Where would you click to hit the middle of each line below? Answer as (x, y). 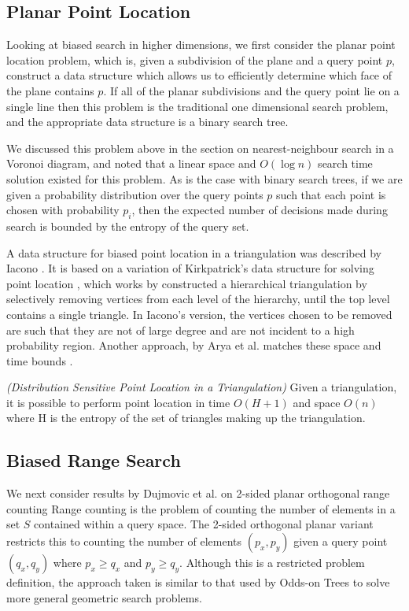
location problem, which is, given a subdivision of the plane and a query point (195, 59)
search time (345, 163)
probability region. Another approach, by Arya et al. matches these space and (194, 345)
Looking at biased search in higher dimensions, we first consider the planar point (201, 44)
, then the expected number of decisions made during (260, 210)
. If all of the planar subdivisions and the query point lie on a (251, 90)
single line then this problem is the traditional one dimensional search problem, (197, 106)
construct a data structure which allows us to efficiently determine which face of (199, 75)
